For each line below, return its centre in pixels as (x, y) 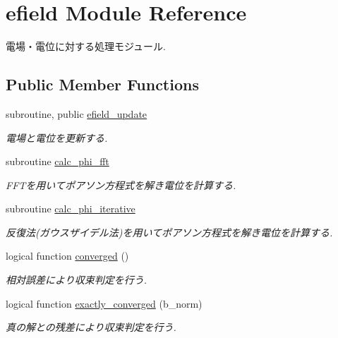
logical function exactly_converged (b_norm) (104, 303)
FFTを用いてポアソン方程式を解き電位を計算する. (121, 185)
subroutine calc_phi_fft (58, 161)
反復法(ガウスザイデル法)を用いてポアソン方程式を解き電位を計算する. (169, 232)
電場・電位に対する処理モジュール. (86, 46)
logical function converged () (67, 256)
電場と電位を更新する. (57, 137)
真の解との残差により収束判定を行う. (91, 327)
